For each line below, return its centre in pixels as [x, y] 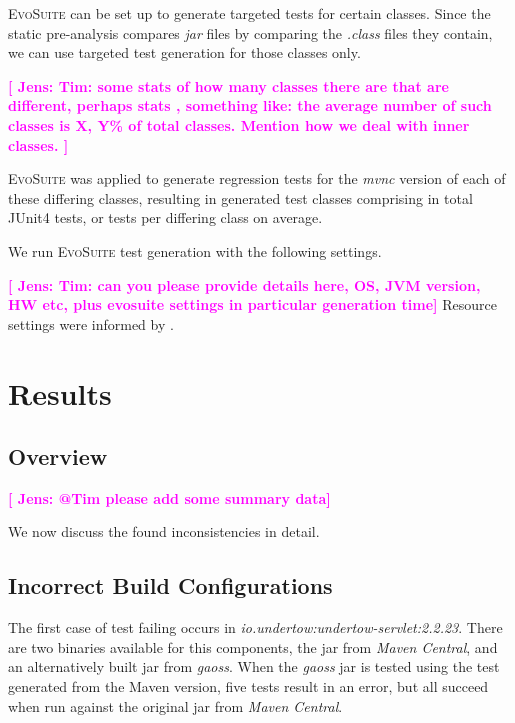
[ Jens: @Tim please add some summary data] [169, 497]
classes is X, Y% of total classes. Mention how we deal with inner [239, 124]
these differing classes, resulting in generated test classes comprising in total [240, 197]
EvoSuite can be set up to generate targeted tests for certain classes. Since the [249, 13]
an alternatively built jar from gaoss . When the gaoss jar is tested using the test [254, 666]
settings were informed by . [91, 323]
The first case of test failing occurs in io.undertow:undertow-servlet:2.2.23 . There [255, 627]
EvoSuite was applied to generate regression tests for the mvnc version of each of [257, 178]
